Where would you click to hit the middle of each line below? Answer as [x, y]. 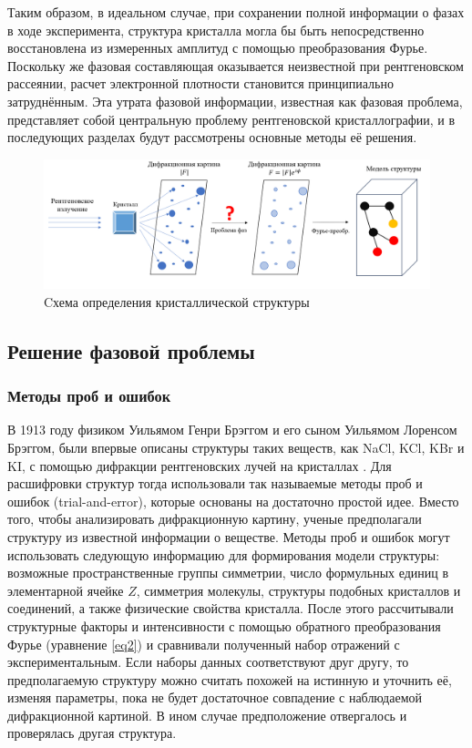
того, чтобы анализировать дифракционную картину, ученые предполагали [215, 519]
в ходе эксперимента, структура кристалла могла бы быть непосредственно [216, 30]
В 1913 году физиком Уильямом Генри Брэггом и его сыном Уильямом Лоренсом [232, 430]
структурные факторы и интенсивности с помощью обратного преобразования [224, 625]
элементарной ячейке [66, 590]
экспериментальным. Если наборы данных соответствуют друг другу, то [208, 662]
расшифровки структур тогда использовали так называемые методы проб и [215, 483]
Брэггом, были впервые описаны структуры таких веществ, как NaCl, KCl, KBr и [236, 447]
